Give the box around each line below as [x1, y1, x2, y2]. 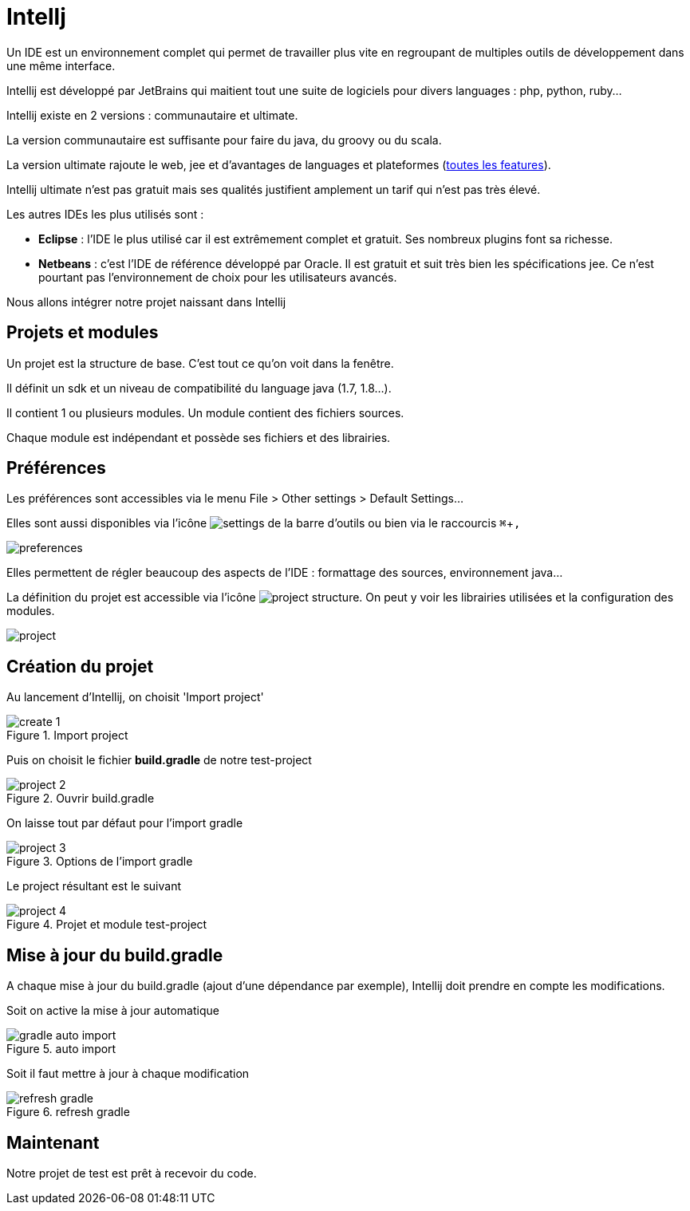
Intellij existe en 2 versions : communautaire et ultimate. [6, 108, 298, 122]
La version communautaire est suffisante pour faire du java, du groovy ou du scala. [6, 132, 442, 147]
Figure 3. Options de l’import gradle [6, 854, 193, 869]
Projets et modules [6, 322, 159, 343]
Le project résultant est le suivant [6, 879, 181, 893]
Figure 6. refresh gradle [6, 1105, 130, 1119]
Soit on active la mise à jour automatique [6, 1004, 219, 1018]
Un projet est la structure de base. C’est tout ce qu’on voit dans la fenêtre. [6, 356, 394, 370]
